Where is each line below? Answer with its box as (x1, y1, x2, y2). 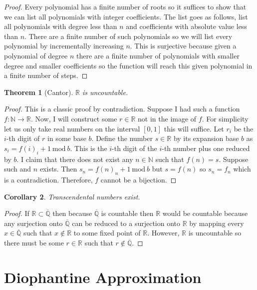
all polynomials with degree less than (4, 21, 117, 31)
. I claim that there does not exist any (16, 153, 133, 164)
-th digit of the (112, 142, 157, 153)
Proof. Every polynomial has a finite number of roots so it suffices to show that (4, 1, 247, 11)
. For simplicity (202, 113, 249, 123)
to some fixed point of (73, 227, 141, 238)
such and (4, 163, 31, 174)
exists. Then (39, 163, 77, 174)
